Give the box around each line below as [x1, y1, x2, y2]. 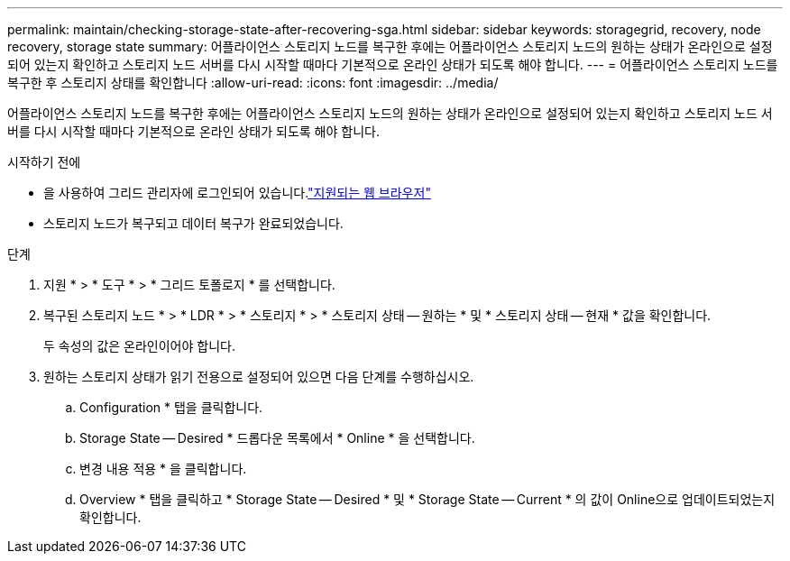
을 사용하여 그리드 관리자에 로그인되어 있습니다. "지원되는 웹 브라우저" [43, 185, 431, 200]
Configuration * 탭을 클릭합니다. [79, 400, 263, 415]
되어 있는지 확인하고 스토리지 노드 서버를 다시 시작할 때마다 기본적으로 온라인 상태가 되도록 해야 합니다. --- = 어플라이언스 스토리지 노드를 [7, 57, 778, 72]
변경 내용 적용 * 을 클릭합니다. [79, 461, 247, 476]
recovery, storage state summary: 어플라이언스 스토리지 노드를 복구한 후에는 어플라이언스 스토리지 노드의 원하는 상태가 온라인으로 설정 [7, 39, 773, 54]
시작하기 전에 [7, 154, 81, 170]
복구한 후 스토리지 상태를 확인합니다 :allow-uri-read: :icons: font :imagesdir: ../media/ [7, 75, 499, 90]
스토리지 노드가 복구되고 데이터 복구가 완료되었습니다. [43, 216, 344, 231]
